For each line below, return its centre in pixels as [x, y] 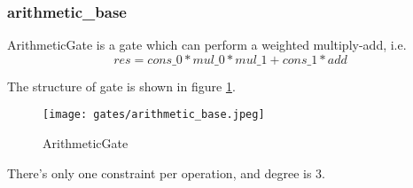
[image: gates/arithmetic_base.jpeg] [154, 115]
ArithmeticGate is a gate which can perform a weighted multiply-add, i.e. [207, 45]
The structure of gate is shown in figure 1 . [121, 86]
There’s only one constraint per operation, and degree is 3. [166, 172]
